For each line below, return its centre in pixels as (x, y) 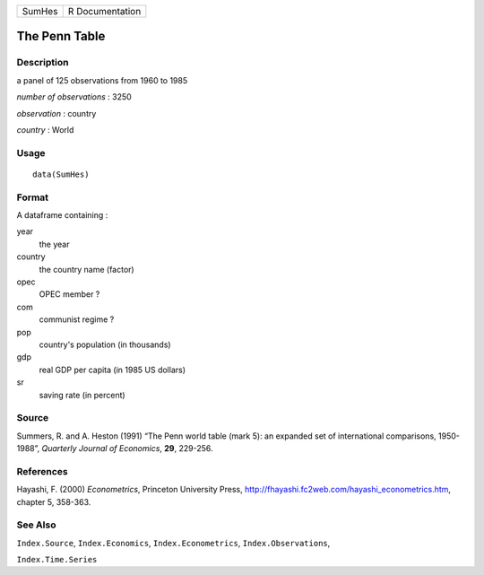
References (42, 471)
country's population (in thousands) (105, 344)
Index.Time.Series (57, 560)
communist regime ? (77, 319)
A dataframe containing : (62, 215)
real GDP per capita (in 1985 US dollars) (112, 370)
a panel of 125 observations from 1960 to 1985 (102, 80)
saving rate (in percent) (82, 395)
